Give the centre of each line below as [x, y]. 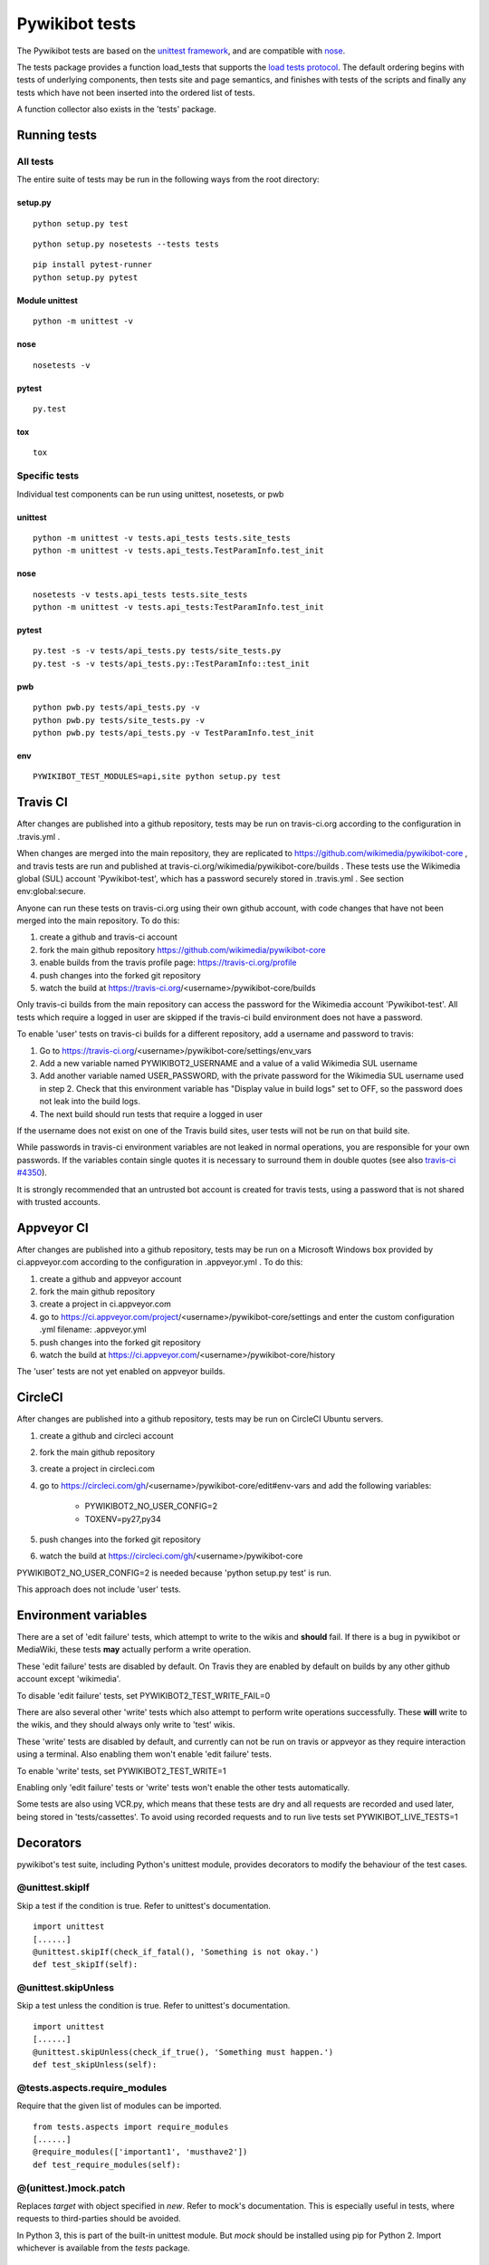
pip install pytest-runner [93, 265]
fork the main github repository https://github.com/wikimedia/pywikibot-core [182, 949]
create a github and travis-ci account [109, 937]
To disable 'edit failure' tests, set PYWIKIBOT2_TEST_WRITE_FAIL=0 [144, 1695]
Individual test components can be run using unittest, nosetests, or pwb [150, 494]
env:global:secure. [51, 892]
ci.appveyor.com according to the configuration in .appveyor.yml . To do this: [160, 1262]
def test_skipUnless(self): [95, 2065]
